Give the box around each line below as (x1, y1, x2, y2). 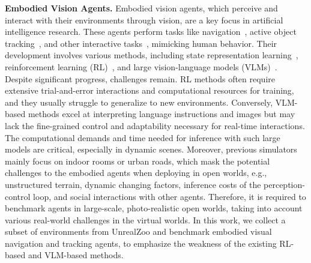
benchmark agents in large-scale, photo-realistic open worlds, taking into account (5, 202, 303, 214)
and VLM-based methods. (28, 249, 124, 261)
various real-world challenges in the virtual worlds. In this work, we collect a (5, 213, 286, 226)
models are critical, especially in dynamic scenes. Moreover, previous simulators (5, 143, 297, 156)
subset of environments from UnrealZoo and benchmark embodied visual (5, 225, 272, 238)
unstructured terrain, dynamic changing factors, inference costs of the (5, 178, 261, 190)
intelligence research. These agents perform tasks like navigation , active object (5, 25, 297, 38)
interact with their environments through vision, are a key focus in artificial (5, 13, 283, 26)
